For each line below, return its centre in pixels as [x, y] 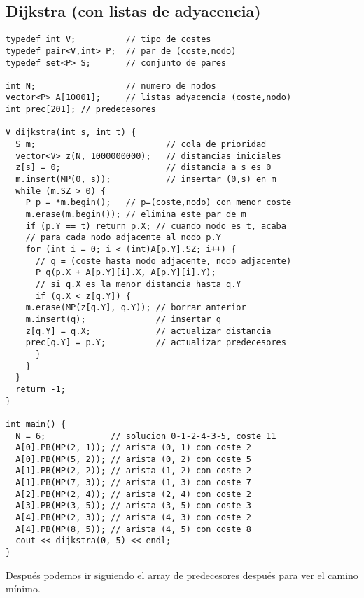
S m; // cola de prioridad [141, 145]
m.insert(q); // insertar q [123, 319]
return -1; [41, 389]
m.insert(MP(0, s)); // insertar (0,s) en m [146, 180]
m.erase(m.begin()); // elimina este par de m [136, 215]
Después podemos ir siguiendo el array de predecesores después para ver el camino [182, 575]
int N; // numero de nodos [111, 86]
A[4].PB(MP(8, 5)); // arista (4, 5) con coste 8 [133, 529]
